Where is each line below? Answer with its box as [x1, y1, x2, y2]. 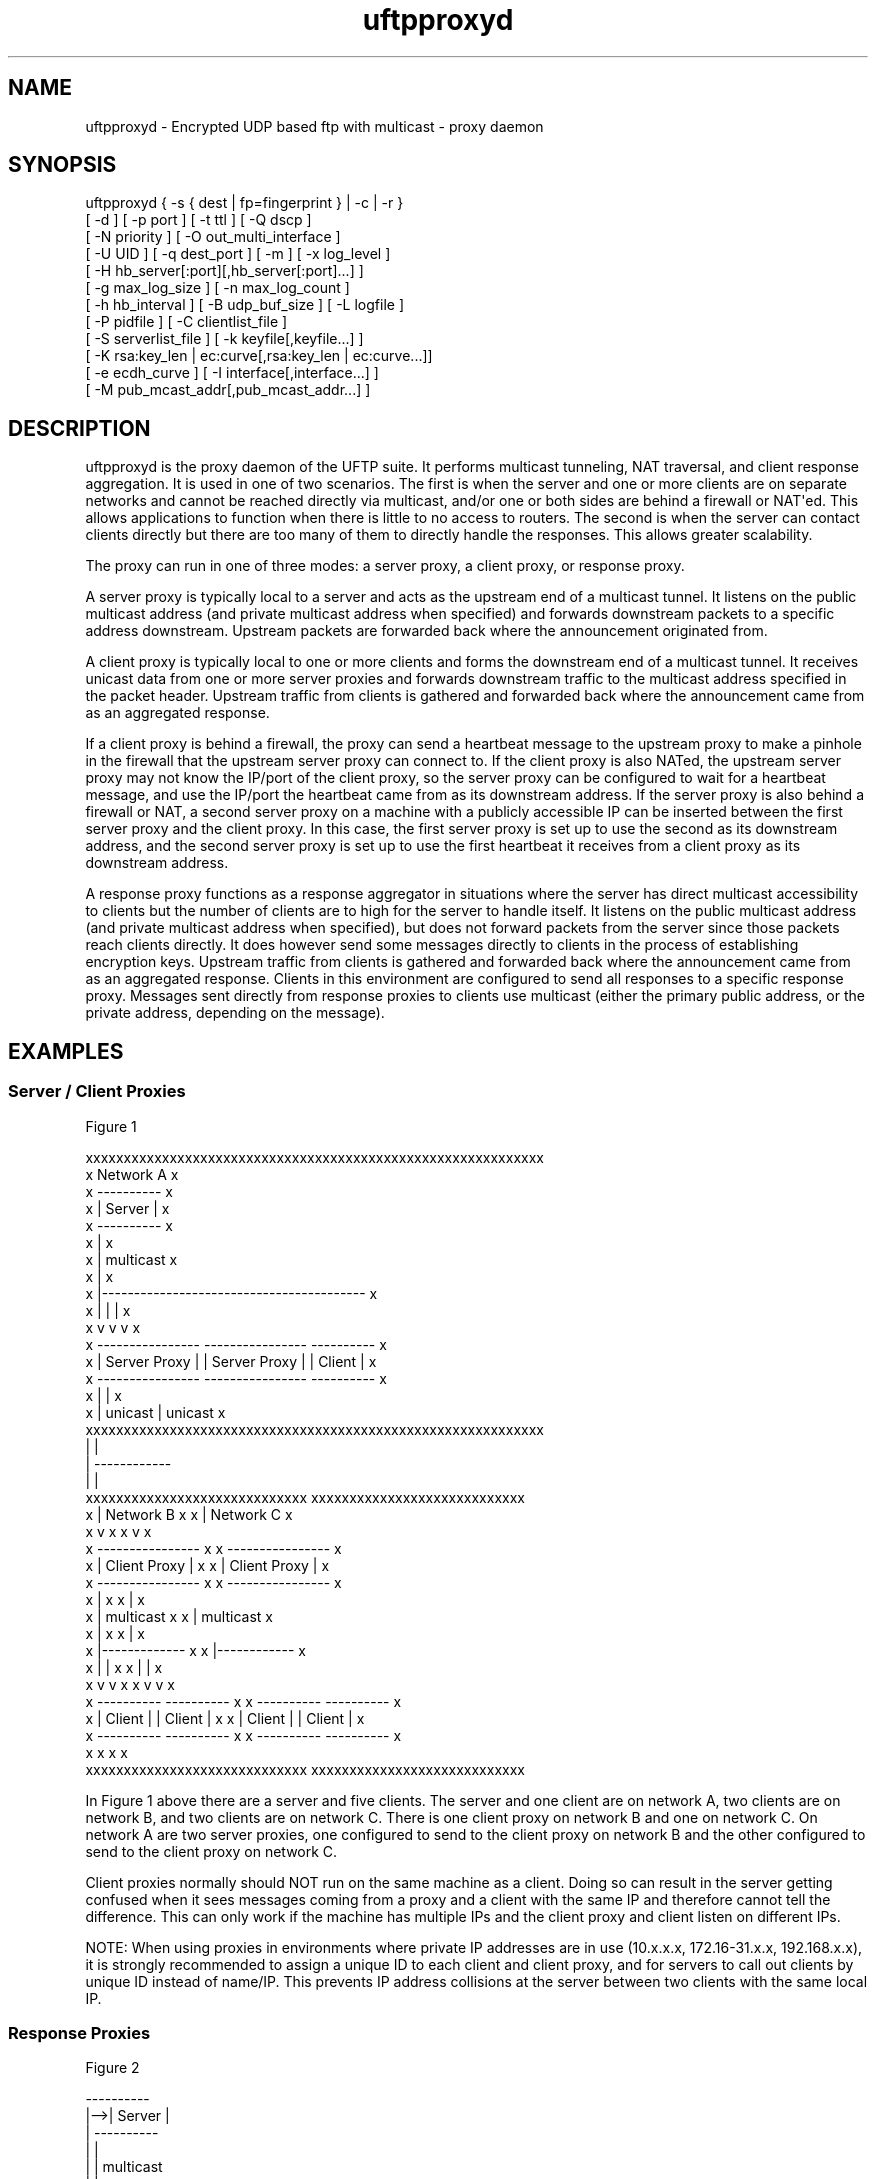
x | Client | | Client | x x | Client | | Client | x [85, 1709, 365, 1727]
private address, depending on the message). [85, 1004, 385, 1022]
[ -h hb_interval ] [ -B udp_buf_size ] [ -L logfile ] [85, 296, 404, 314]
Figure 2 [85, 2059, 140, 2077]
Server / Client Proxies [8, 1081, 186, 1102]
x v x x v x [85, 1522, 152, 1540]
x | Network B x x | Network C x [85, 1505, 293, 1523]
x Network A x [85, 1165, 179, 1183]
